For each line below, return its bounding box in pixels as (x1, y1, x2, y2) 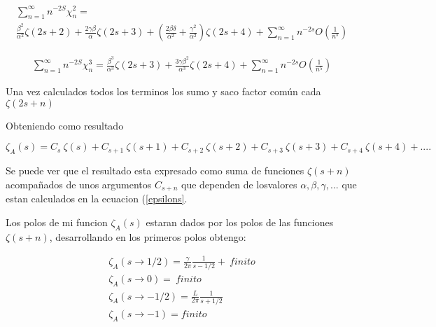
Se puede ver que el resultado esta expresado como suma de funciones (6, 163, 304, 178)
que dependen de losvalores (181, 176, 297, 191)
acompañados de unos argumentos (6, 176, 152, 191)
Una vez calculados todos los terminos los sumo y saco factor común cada (6, 84, 321, 99)
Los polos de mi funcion (6, 214, 108, 229)
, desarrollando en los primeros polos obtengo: (49, 229, 246, 244)
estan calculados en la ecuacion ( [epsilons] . (6, 191, 188, 206)
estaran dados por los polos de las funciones (146, 214, 334, 229)
